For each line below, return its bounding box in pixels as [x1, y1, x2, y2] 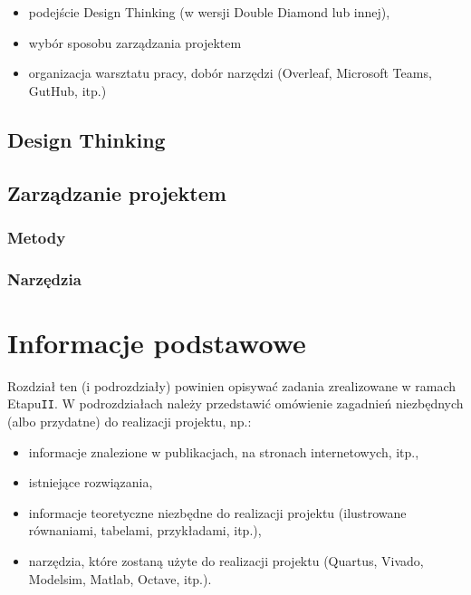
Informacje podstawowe [7, 323, 306, 360]
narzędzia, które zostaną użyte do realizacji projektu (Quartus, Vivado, [28, 551, 424, 570]
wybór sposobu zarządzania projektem [28, 33, 242, 52]
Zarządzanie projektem [7, 178, 226, 206]
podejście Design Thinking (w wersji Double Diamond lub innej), [28, 3, 390, 21]
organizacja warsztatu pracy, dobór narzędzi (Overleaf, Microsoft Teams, [28, 63, 432, 82]
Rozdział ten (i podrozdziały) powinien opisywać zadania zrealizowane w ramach [7, 376, 457, 395]
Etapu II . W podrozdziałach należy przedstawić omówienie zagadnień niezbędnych [7, 394, 464, 413]
